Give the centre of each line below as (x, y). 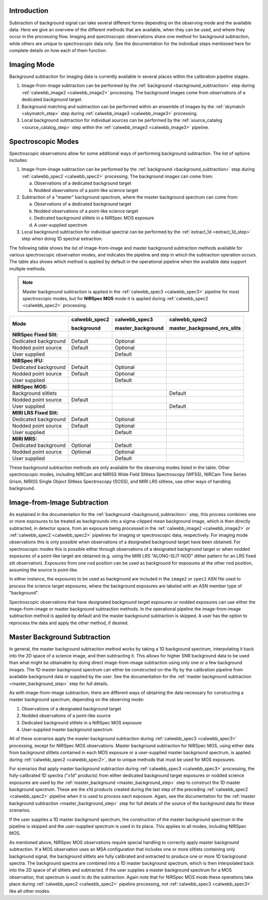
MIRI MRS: (25, 439)
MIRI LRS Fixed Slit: (35, 413)
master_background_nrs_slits (205, 328)
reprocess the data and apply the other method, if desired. (69, 623)
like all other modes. (30, 891)
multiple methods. (28, 268)
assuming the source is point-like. (44, 570)
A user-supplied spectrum (61, 225)
